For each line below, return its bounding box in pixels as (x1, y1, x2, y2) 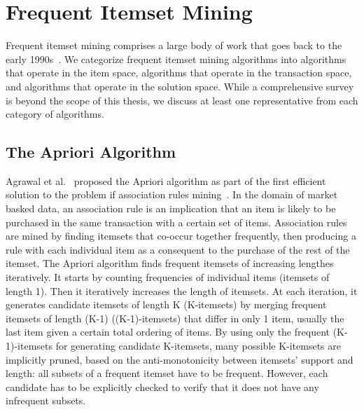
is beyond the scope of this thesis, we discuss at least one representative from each (6, 92, 358, 107)
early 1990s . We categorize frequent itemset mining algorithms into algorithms (6, 51, 346, 66)
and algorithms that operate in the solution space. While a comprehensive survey (6, 78, 354, 93)
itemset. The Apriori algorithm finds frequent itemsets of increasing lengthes (6, 256, 334, 270)
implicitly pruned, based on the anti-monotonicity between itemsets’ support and (6, 352, 353, 366)
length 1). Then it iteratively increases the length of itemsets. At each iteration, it (6, 283, 358, 298)
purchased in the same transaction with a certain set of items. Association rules (6, 214, 347, 229)
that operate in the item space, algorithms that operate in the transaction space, (6, 65, 352, 80)
